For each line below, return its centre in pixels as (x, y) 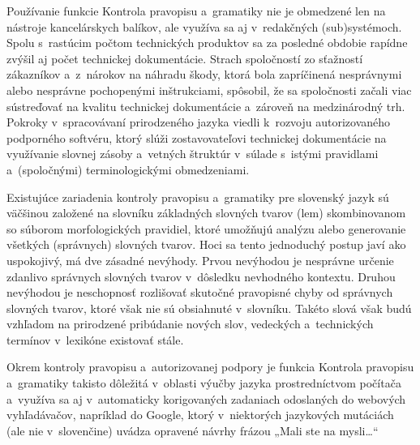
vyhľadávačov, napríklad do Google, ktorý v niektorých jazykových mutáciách (200, 415)
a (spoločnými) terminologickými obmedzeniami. (128, 169)
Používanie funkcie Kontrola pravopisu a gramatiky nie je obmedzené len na (196, 11)
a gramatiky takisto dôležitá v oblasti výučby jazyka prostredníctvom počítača (204, 383)
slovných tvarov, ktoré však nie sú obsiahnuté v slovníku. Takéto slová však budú (209, 308)
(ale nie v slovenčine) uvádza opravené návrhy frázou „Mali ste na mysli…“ (193, 430)
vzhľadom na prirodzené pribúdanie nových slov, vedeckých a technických (190, 324)
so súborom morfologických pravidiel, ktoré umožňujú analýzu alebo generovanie (206, 228)
